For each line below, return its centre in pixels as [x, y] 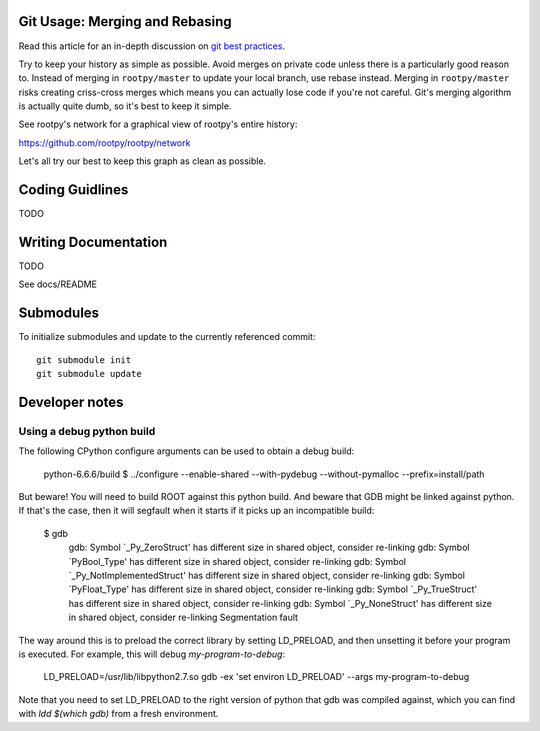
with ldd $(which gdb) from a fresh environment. [118, 714]
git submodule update [89, 374]
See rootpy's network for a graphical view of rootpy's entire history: [158, 124]
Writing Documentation [93, 241]
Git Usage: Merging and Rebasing [125, 21]
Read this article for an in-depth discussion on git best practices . [151, 46]
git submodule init [84, 359]
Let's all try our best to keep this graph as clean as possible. [142, 161]
